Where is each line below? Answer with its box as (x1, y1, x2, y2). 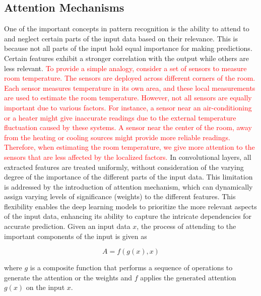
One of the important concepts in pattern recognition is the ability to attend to (4, 23, 249, 34)
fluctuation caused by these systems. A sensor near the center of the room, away (4, 122, 252, 133)
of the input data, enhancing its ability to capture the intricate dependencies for (4, 211, 252, 221)
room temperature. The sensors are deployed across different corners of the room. (4, 73, 255, 83)
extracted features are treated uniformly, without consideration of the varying (4, 161, 244, 172)
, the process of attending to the (137, 221, 236, 231)
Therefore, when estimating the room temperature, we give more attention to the (4, 142, 255, 152)
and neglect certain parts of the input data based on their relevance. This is (4, 33, 238, 43)
